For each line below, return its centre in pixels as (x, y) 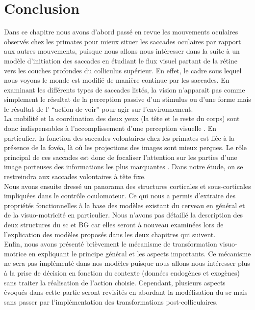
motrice (15, 253)
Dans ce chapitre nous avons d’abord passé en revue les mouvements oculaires (121, 32)
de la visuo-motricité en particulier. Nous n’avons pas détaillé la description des (124, 215)
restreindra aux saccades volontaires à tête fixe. (75, 176)
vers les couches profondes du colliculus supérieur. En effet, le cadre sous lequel (123, 70)
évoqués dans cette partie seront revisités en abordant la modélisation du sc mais (126, 292)
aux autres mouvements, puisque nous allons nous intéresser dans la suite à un (122, 51)
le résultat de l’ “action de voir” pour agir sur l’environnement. (99, 108)
